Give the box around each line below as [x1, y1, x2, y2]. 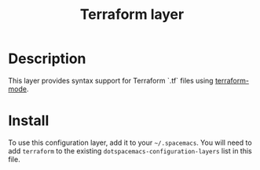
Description [8, 50, 86, 68]
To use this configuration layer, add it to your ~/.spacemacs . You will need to [8, 138, 253, 147]
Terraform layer [79, 6, 185, 24]
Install [8, 112, 49, 130]
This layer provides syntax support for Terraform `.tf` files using [8, 76, 214, 85]
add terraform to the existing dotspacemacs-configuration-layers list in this [8, 146, 253, 155]
